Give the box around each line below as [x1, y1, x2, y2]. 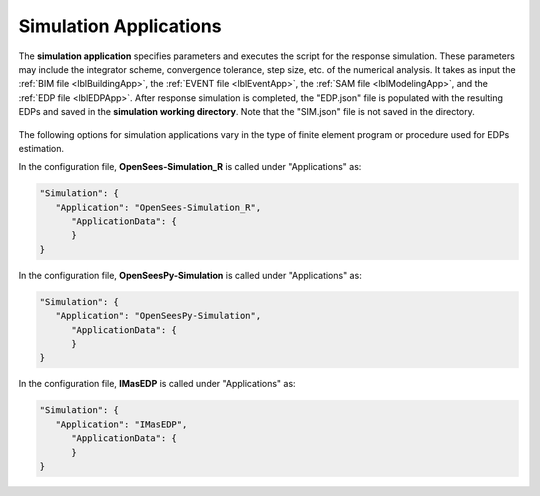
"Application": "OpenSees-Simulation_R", [55, 201, 262, 213]
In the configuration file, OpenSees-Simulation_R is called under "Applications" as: [18, 161, 362, 173]
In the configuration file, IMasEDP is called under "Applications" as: [18, 378, 296, 390]
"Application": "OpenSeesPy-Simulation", [55, 310, 262, 322]
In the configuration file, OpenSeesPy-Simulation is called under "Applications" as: [18, 269, 362, 281]
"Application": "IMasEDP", [55, 418, 188, 430]
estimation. [18, 142, 65, 154]
